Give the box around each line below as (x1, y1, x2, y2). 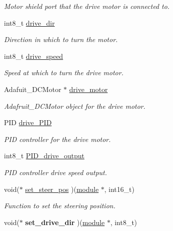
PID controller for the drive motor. (4, 134, 111, 144)
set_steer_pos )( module (25, 184, 99, 194)
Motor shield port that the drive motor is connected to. (4, 1, 170, 11)
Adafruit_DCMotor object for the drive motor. (4, 100, 146, 111)
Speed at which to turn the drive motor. (4, 67, 123, 78)
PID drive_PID (4, 117, 52, 128)
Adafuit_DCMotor (4, 84, 61, 94)
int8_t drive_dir (4, 17, 55, 28)
